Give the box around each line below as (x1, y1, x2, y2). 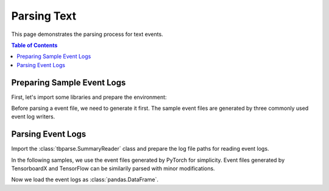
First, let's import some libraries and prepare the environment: (11, 93, 167, 101)
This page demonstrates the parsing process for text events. (11, 31, 164, 38)
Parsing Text (11, 9, 76, 23)
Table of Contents (11, 41, 58, 49)
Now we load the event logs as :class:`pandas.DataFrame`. (11, 176, 158, 183)
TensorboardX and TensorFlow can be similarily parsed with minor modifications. (11, 165, 216, 172)
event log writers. (11, 113, 55, 120)
